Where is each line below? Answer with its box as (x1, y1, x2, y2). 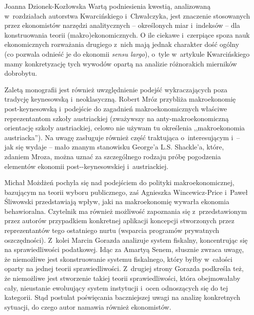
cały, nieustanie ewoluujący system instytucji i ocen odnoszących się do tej (4, 282, 228, 293)
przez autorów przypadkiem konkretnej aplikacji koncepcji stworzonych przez (4, 215, 234, 226)
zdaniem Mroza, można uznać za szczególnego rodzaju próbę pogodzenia (4, 151, 221, 161)
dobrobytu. (4, 68, 37, 78)
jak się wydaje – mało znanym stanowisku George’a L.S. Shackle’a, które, (4, 142, 224, 152)
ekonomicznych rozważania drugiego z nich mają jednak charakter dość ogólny (4, 39, 239, 49)
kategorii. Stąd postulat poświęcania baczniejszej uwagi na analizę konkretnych (4, 292, 240, 302)
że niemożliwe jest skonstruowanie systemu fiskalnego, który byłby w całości (4, 253, 233, 264)
